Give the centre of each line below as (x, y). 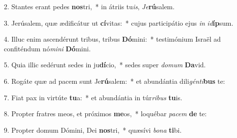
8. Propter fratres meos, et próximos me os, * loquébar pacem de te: (105, 114)
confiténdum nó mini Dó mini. (47, 48)
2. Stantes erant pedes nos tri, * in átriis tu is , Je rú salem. (89, 6)
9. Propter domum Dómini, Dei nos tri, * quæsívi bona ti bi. (93, 130)
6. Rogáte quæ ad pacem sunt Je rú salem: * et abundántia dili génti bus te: (115, 81)
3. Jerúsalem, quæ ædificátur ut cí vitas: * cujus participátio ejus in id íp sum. (119, 23)
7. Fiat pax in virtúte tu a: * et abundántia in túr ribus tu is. (93, 97)
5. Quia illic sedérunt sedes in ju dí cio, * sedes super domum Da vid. (105, 65)
